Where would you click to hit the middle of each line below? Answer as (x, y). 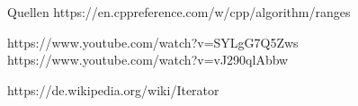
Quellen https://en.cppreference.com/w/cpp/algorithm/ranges (179, 12)
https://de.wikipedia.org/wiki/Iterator (113, 89)
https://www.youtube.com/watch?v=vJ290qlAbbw (148, 60)
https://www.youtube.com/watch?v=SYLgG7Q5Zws (153, 42)
